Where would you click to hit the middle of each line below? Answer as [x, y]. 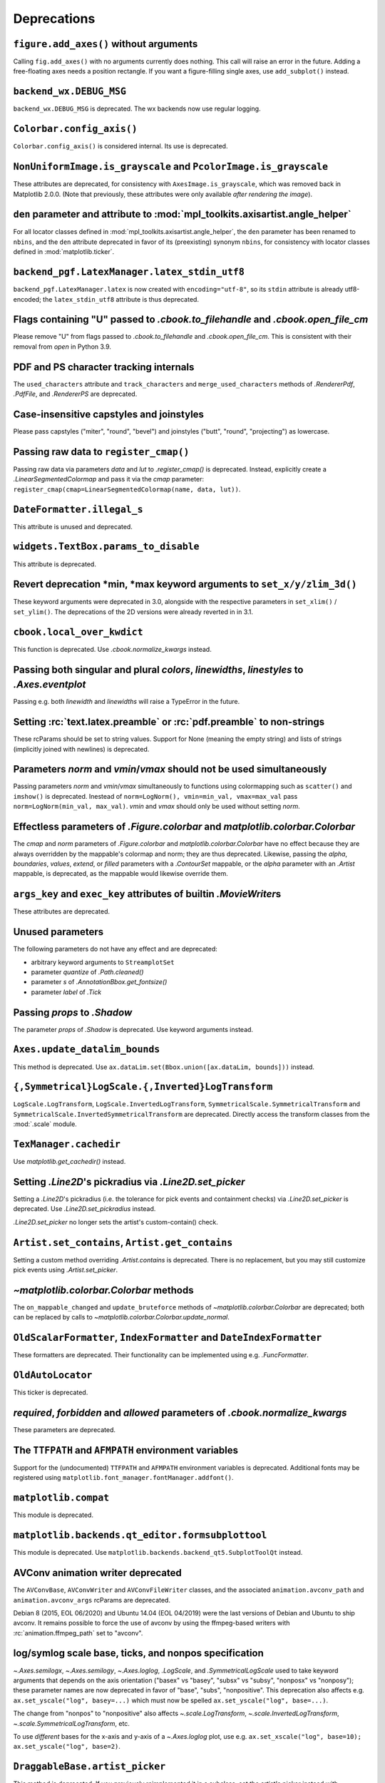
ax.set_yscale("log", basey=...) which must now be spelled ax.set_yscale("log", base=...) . [171, 1700]
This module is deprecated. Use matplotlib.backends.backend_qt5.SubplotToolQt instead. [158, 1553]
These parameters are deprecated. [65, 1430]
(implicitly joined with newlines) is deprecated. [81, 749]
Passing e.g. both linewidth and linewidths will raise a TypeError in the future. [127, 702]
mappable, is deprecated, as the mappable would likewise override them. [120, 874]
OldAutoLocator [53, 1375]
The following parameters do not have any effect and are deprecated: [115, 949]
